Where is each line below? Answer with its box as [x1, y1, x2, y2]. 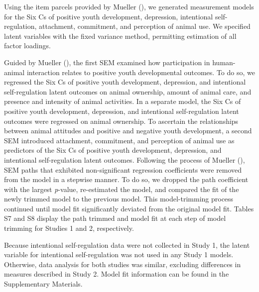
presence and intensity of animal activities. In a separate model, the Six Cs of [4, 96, 241, 106]
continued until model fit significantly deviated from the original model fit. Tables [4, 203, 254, 213]
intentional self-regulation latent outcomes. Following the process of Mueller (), [4, 154, 245, 165]
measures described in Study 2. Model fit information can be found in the [4, 269, 229, 279]
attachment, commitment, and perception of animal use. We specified [39, 21, 251, 31]
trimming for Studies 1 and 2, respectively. [4, 223, 134, 233]
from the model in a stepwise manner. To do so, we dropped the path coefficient [4, 174, 249, 185]
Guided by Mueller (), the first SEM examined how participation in [4, 57, 210, 67]
